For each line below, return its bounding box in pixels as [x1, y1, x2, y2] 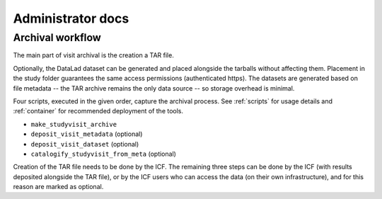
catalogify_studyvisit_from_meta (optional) [30, 149, 177, 158]
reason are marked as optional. [13, 183, 104, 191]
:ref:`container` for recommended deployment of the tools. [13, 107, 184, 115]
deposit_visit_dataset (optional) [30, 140, 139, 148]
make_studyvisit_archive [30, 120, 117, 128]
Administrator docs [13, 11, 129, 26]
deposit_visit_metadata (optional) [30, 130, 143, 138]
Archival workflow [13, 31, 102, 44]
